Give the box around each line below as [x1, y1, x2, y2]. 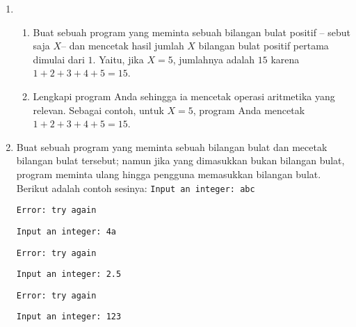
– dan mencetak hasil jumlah [61, 38, 184, 53]
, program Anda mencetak [193, 102, 305, 117]
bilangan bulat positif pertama [198, 38, 329, 53]
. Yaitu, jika [92, 51, 144, 66]
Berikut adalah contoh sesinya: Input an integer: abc [16, 180, 255, 195]
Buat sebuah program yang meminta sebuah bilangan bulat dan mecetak [16, 139, 327, 154]
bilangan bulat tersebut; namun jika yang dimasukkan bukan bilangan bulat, [16, 153, 345, 168]
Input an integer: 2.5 [16, 269, 122, 280]
